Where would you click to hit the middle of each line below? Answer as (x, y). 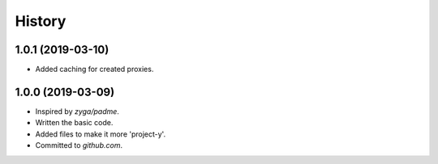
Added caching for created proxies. (94, 69)
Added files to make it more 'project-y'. (101, 134)
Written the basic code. (74, 123)
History (41, 21)
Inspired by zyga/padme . (77, 111)
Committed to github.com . (79, 145)
